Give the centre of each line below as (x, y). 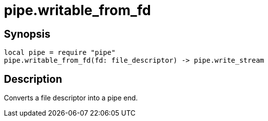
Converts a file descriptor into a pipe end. (71, 98)
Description (33, 79)
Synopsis (27, 34)
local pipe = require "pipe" (60, 53)
